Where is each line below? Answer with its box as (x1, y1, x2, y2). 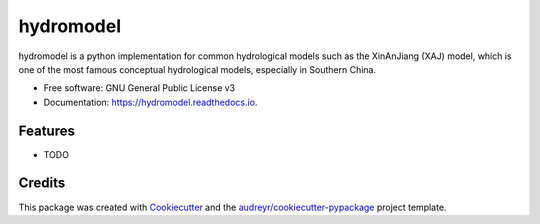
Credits (18, 175, 66, 192)
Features (18, 122, 75, 139)
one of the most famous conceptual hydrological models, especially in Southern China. (18, 63, 377, 75)
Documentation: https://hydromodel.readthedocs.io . (43, 96, 258, 108)
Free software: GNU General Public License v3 (43, 82, 236, 94)
